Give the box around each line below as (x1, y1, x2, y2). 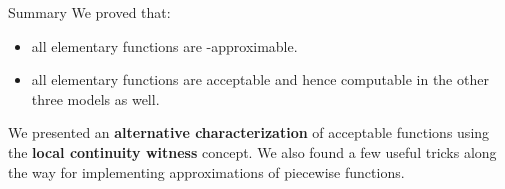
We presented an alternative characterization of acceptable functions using (8, 122, 490, 143)
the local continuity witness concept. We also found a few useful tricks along (8, 141, 497, 162)
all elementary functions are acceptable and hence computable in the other (31, 69, 489, 90)
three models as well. (31, 88, 160, 109)
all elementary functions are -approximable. (31, 35, 298, 56)
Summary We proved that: (8, 2, 171, 22)
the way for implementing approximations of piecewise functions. (8, 161, 405, 182)
